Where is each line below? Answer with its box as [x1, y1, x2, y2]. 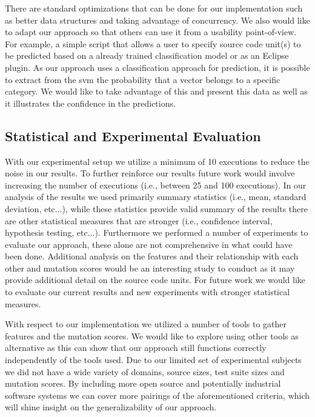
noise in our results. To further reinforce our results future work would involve [5, 167, 295, 179]
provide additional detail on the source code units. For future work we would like [5, 273, 306, 286]
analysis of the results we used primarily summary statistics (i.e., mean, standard [5, 190, 307, 203]
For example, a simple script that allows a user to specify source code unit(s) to [5, 37, 301, 50]
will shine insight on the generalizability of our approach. [5, 401, 217, 413]
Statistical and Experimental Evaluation [5, 126, 261, 145]
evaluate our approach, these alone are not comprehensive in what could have [5, 238, 293, 250]
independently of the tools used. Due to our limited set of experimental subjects [5, 353, 302, 366]
